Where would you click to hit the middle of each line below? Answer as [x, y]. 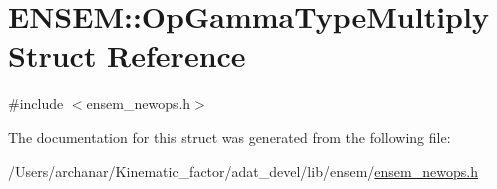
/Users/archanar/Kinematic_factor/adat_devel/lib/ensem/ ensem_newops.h [243, 170]
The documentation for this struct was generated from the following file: [229, 136]
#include [36, 103]
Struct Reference [127, 55]
